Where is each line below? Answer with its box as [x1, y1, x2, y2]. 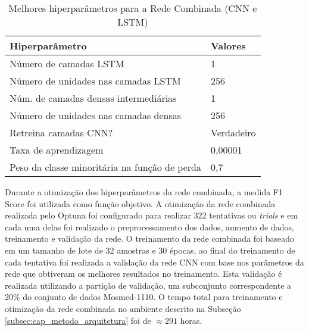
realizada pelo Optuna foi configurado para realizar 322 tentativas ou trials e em [5, 209, 298, 221]
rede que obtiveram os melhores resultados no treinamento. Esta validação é [5, 267, 282, 280]
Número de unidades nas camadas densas [10, 108, 182, 122]
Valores [210, 39, 246, 52]
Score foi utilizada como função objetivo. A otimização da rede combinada [5, 197, 276, 210]
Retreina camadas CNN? [10, 126, 113, 139]
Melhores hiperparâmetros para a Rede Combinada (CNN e [8, 1, 257, 15]
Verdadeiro [210, 126, 256, 139]
